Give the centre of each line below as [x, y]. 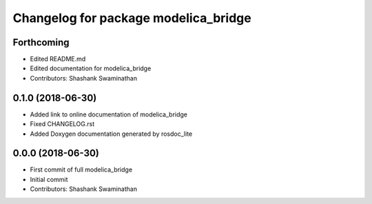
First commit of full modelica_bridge [81, 170]
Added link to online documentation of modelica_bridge [108, 114]
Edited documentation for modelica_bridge [91, 68]
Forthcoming [41, 42]
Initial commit [49, 179]
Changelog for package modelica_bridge [132, 18]
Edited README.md [58, 59]
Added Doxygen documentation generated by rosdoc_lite [111, 134]
